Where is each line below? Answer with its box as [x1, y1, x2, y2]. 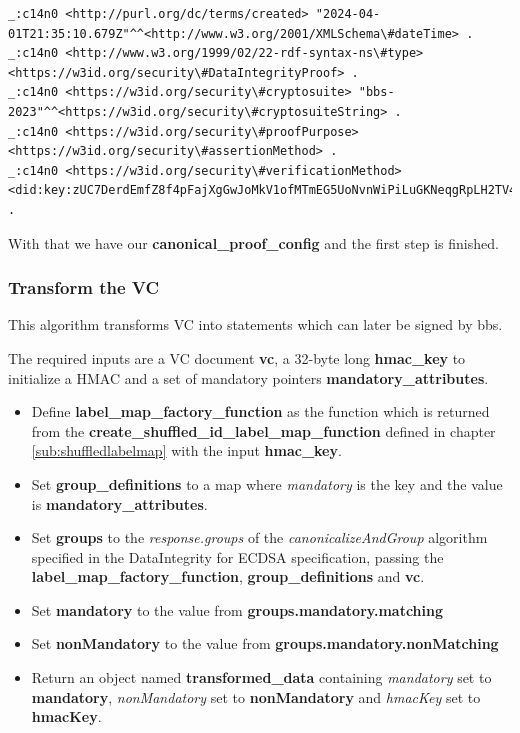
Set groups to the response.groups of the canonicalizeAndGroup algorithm [31, 527, 488, 548]
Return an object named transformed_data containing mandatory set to [31, 667, 492, 688]
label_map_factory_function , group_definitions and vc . [31, 566, 425, 587]
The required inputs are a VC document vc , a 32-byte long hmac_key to [8, 347, 466, 368]
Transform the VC [8, 275, 160, 300]
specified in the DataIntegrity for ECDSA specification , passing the [31, 546, 444, 567]
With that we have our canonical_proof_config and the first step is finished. [8, 232, 499, 253]
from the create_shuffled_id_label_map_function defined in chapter [31, 420, 496, 441]
